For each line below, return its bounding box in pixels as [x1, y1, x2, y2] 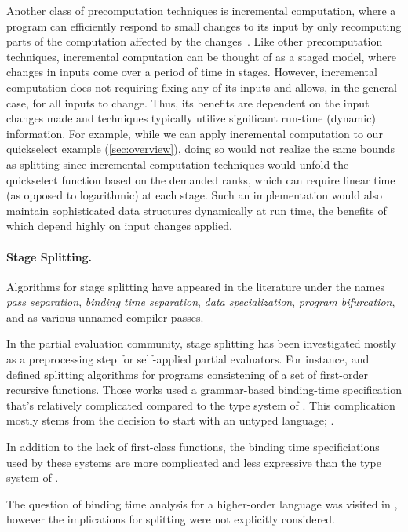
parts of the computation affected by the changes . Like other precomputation [6, 33, 383, 49]
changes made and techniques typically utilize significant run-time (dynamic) [6, 110, 376, 126]
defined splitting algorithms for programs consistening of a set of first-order [6, 366, 368, 382]
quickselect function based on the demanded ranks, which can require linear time [6, 171, 395, 188]
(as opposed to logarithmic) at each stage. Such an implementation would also [6, 187, 383, 203]
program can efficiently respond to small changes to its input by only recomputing [6, 17, 402, 34]
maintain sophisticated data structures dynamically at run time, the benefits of [6, 202, 387, 218]
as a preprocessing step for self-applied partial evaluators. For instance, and [6, 351, 370, 367]
